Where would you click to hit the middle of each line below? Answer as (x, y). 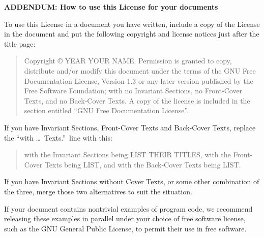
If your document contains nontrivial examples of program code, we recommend (128, 208)
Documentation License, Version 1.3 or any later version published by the (139, 80)
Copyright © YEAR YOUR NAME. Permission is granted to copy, (128, 61)
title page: (20, 43)
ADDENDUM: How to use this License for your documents (111, 7)
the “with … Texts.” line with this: (58, 137)
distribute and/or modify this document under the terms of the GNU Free (140, 70)
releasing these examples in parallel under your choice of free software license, (125, 218)
